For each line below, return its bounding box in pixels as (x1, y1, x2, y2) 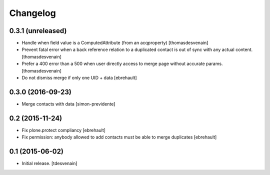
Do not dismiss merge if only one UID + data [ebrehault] (21, 75, 137, 81)
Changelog (9, 7, 56, 18)
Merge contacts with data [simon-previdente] (21, 100, 115, 107)
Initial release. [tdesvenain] (21, 160, 77, 166)
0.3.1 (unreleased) (9, 26, 67, 35)
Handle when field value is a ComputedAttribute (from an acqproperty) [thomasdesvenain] (21, 40, 208, 46)
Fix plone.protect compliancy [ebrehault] (21, 127, 106, 133)
